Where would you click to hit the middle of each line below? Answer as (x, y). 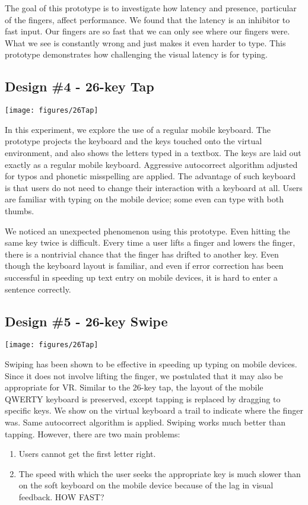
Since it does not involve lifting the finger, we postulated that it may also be (144, 375)
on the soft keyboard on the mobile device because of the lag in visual (146, 485)
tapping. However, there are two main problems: (93, 433)
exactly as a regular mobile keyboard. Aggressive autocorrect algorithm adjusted (151, 164)
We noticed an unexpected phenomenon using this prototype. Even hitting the (147, 231)
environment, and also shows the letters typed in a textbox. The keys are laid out (153, 153)
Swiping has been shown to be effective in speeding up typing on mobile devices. (151, 364)
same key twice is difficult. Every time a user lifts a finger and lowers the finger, (150, 242)
